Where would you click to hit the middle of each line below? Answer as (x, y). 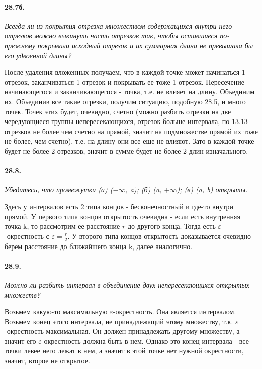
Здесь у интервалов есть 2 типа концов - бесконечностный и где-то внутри (119, 206)
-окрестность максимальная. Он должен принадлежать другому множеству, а (122, 331)
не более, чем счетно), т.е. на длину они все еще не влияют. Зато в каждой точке (129, 141)
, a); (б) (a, (144, 190)
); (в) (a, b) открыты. (212, 190)
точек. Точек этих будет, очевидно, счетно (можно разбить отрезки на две (118, 111)
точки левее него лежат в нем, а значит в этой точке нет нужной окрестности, (124, 351)
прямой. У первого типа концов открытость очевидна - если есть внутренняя (122, 216)
